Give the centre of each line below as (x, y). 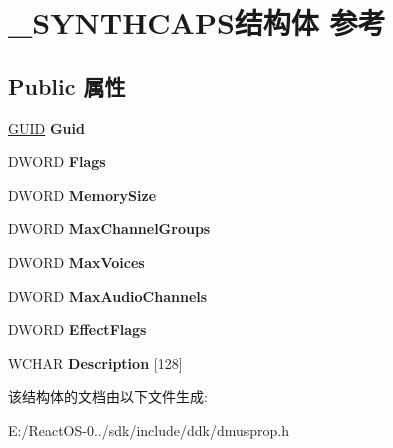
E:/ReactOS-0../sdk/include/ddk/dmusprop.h (149, 429)
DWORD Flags (57, 161)
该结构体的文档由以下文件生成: (108, 396)
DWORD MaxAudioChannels (108, 295)
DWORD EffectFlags (77, 329)
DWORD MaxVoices (76, 261)
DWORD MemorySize (82, 194)
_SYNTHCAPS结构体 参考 (197, 22)
